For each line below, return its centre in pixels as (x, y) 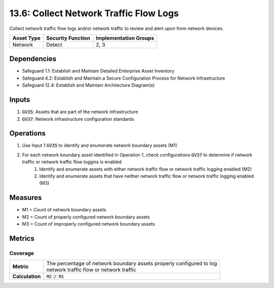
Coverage (22, 253)
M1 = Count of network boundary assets (64, 210)
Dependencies (33, 59)
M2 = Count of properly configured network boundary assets (86, 217)
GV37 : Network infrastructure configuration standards (78, 119)
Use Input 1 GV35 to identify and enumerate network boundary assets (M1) (100, 146)
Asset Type (26, 38)
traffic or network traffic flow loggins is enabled (72, 162)
